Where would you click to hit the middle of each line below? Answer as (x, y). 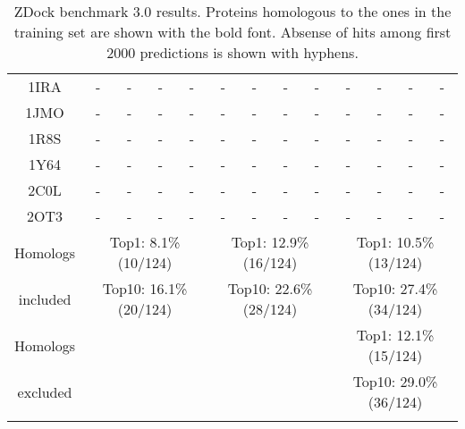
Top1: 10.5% (395, 242)
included (45, 299)
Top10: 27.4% (395, 288)
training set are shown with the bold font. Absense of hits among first (232, 32)
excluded (45, 391)
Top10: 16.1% (145, 288)
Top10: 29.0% (395, 381)
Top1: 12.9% (270, 242)
